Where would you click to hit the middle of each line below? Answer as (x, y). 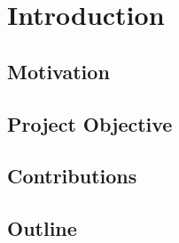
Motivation (58, 71)
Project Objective (90, 123)
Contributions (72, 176)
